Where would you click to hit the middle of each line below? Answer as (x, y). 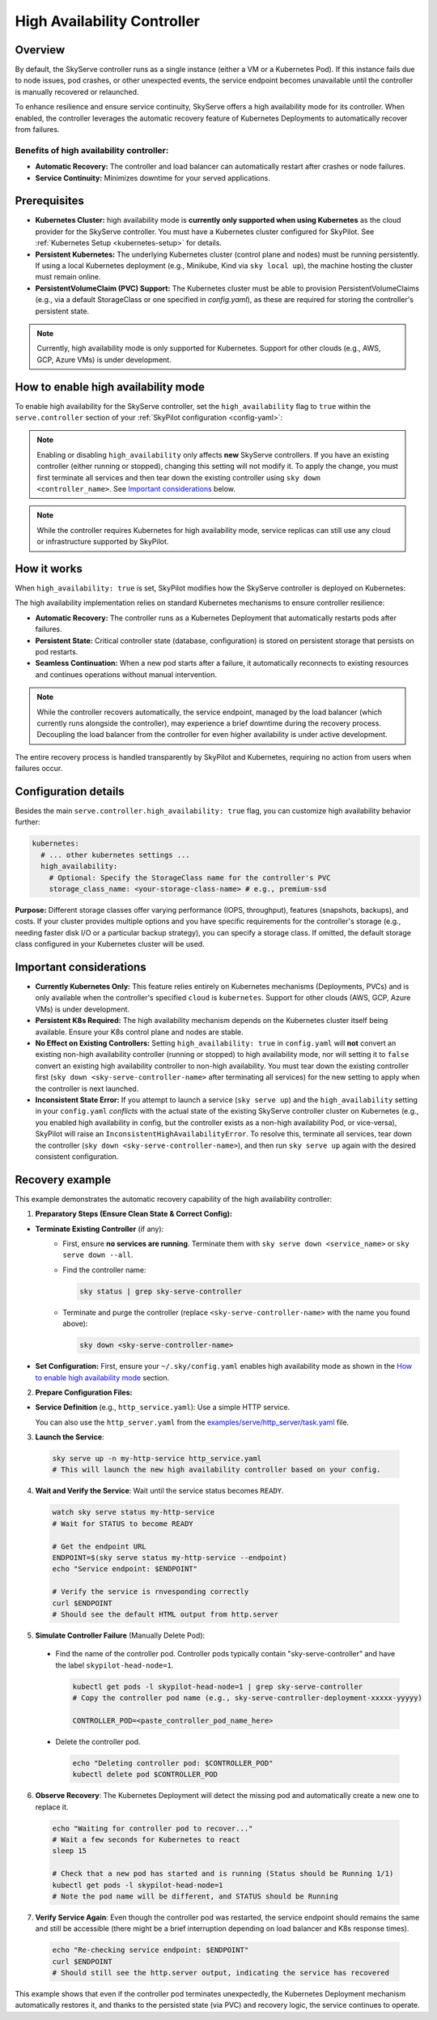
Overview (40, 50)
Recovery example (63, 1180)
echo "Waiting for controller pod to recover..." (153, 1828)
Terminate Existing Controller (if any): (100, 1229)
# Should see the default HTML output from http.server (165, 1614)
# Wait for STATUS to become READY (123, 1524)
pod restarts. (57, 652)
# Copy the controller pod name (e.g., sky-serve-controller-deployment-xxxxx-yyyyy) (247, 1698)
